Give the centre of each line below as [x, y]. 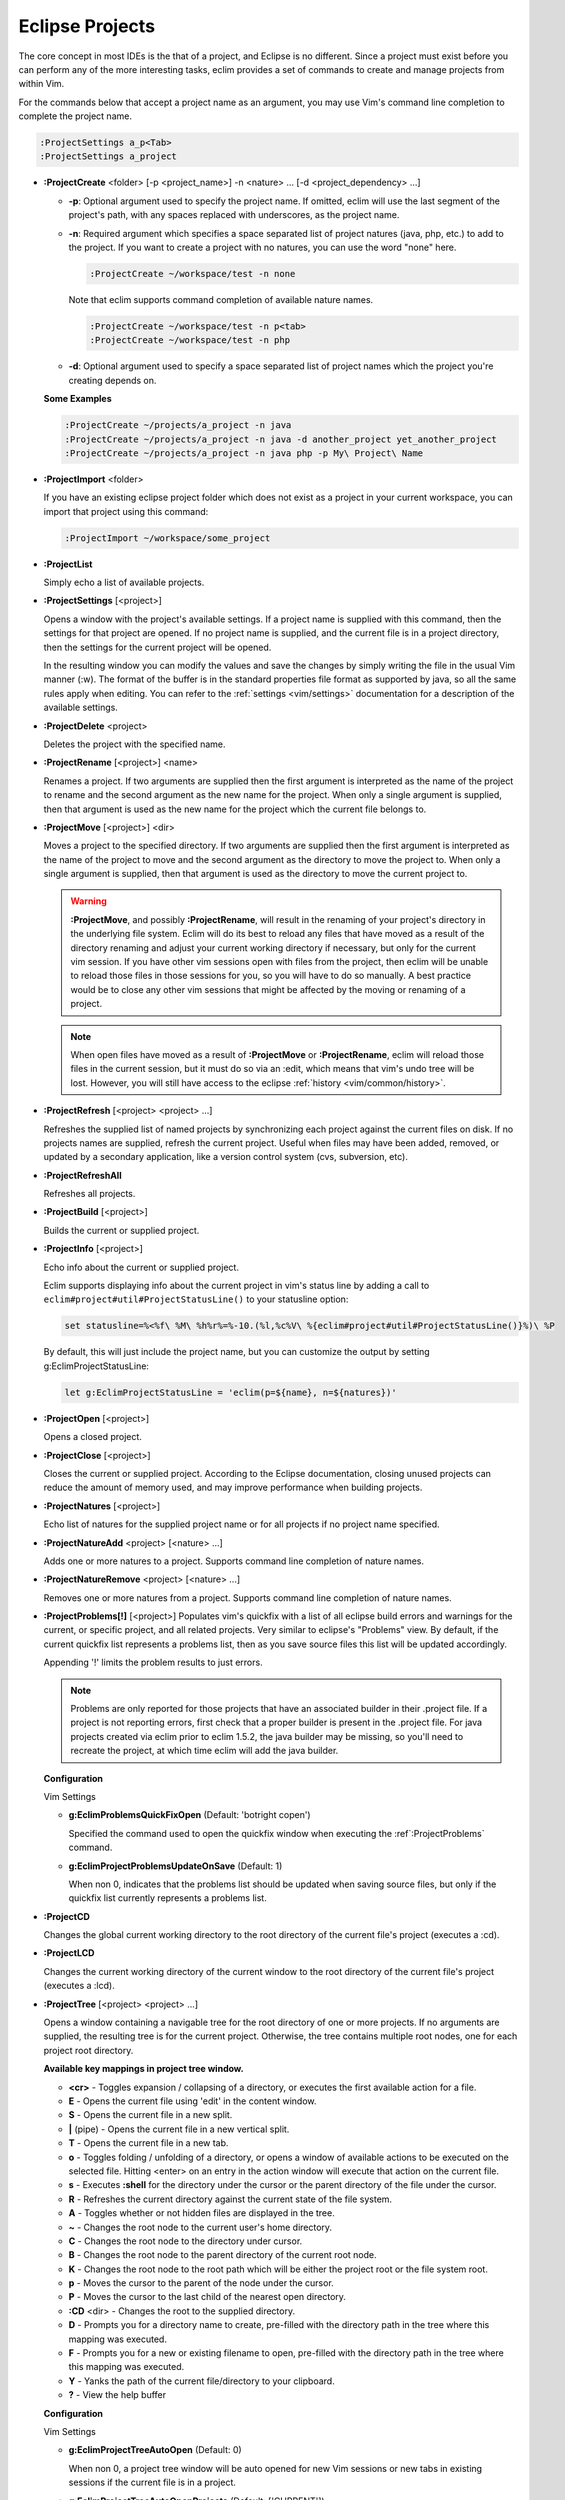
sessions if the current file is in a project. [152, 2482]
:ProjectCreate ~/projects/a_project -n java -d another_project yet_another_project [280, 439]
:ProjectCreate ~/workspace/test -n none [192, 274]
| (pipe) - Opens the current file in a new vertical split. [179, 2129]
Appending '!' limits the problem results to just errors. [153, 1662]
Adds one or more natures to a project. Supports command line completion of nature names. [234, 1561]
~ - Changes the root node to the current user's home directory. [200, 2227]
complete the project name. [75, 116]
